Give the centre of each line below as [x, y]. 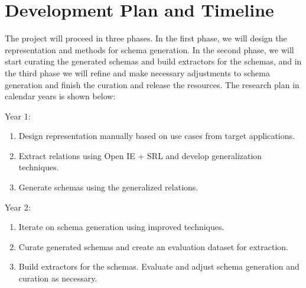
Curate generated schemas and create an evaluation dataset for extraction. [153, 246]
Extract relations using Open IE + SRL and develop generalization [140, 155]
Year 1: [18, 116]
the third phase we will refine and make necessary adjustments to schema [137, 72]
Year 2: [18, 207]
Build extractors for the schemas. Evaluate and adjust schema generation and [159, 266]
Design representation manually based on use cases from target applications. [157, 136]
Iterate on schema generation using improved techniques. [121, 227]
